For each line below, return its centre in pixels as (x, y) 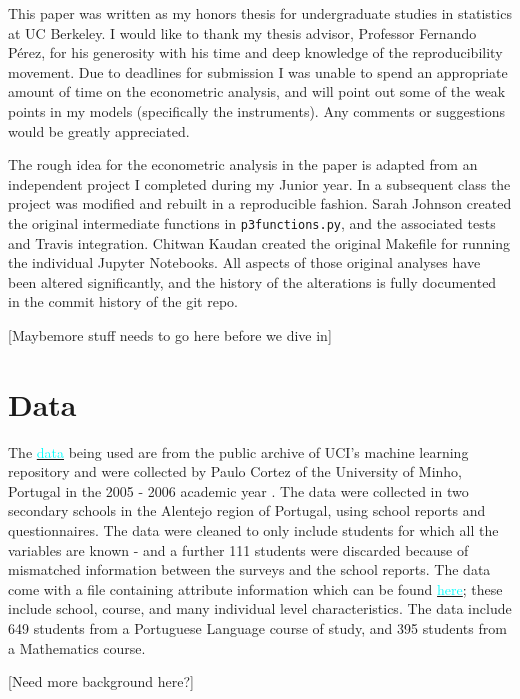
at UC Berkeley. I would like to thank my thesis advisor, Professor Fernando (242, 32)
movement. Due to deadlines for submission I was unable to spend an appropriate (258, 71)
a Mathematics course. (77, 647)
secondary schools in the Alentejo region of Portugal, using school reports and (247, 510)
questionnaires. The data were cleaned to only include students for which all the (253, 530)
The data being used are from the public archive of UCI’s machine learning (238, 451)
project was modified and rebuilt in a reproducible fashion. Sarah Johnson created (260, 203)
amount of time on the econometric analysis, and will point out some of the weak (257, 91)
